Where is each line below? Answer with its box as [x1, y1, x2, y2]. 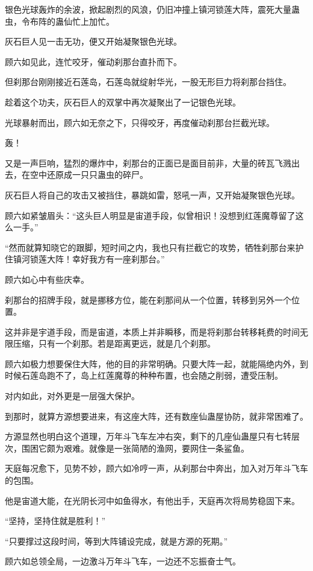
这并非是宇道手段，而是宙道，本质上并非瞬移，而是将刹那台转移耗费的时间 [5, 325, 300, 338]
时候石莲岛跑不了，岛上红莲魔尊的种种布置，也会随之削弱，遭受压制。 [5, 369, 283, 382]
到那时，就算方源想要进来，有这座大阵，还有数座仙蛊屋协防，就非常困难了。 [5, 409, 308, 422]
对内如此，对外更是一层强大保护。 [5, 390, 140, 402]
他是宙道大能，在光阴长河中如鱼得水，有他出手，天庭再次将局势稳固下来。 [5, 494, 300, 506]
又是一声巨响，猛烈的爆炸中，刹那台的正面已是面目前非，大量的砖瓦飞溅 [5, 156, 291, 169]
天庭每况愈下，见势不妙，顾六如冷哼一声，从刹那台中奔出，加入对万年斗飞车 [5, 462, 308, 475]
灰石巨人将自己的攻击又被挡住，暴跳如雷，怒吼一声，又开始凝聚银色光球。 [5, 188, 300, 201]
